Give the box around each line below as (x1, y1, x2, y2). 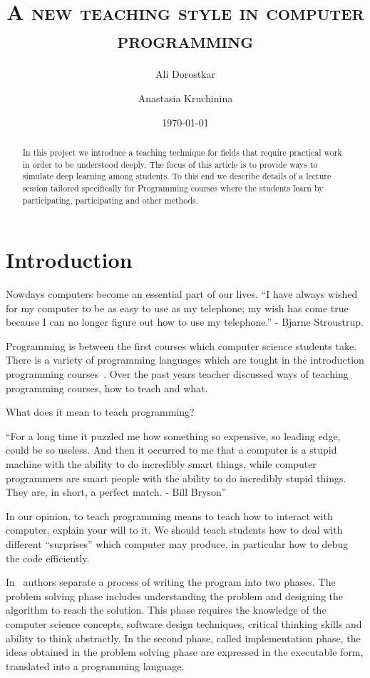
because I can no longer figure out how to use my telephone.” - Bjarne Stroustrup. (6, 314, 364, 329)
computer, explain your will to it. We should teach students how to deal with (6, 522, 343, 537)
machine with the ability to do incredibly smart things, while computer (6, 457, 317, 472)
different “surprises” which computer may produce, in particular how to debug (6, 537, 349, 552)
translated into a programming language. (6, 658, 185, 673)
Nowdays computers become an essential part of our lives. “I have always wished (6, 286, 358, 301)
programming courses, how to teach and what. (6, 380, 208, 395)
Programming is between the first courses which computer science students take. (6, 338, 357, 353)
